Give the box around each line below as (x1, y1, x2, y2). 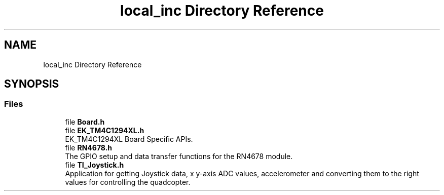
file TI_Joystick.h (65, 160, 124, 169)
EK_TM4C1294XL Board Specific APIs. (65, 134, 193, 143)
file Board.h (65, 117, 105, 126)
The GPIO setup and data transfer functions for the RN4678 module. (65, 151, 293, 161)
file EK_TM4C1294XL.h (65, 126, 144, 135)
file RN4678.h (65, 143, 113, 152)
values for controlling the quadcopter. (65, 177, 191, 186)
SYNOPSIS (4, 77, 59, 91)
